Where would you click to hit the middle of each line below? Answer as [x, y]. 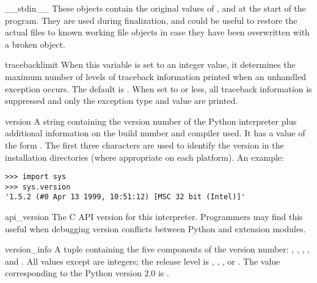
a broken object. [35, 44]
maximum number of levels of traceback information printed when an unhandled [155, 76]
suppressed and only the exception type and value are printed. [122, 101]
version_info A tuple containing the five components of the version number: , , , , [157, 249]
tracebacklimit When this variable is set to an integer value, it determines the [150, 64]
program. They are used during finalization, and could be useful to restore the [151, 20]
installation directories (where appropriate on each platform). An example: [144, 157]
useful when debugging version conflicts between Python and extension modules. [155, 228]
